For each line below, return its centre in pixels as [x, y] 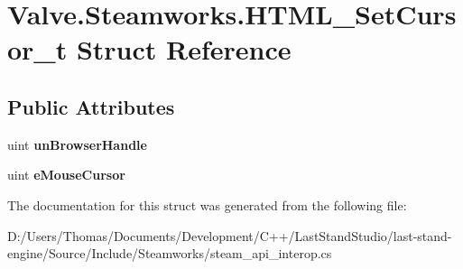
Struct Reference [184, 49]
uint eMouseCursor [66, 175]
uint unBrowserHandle [77, 144]
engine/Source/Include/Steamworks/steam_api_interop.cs [170, 253]
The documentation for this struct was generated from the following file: [207, 204]
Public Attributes [91, 106]
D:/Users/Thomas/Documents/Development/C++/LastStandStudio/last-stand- [230, 235]
